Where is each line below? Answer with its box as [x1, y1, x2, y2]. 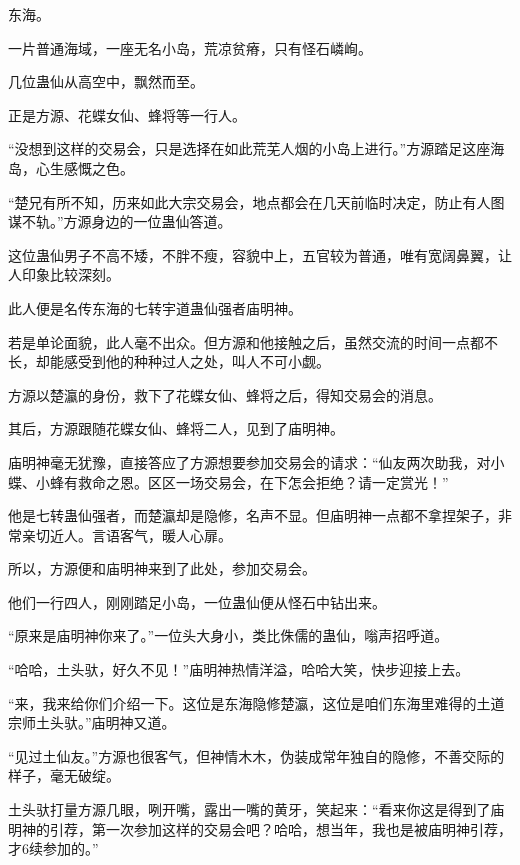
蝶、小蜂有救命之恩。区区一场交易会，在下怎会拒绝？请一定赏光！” [8, 471, 449, 492]
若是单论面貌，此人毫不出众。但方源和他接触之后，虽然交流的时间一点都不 [8, 331, 498, 352]
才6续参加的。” [8, 838, 99, 859]
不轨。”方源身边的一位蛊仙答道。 [21, 211, 232, 232]
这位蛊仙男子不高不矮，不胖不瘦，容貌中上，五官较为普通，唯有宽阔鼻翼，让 [8, 244, 512, 265]
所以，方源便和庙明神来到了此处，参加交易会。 [8, 558, 316, 579]
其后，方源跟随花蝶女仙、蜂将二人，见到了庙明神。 [8, 418, 344, 439]
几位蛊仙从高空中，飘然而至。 [8, 71, 204, 92]
